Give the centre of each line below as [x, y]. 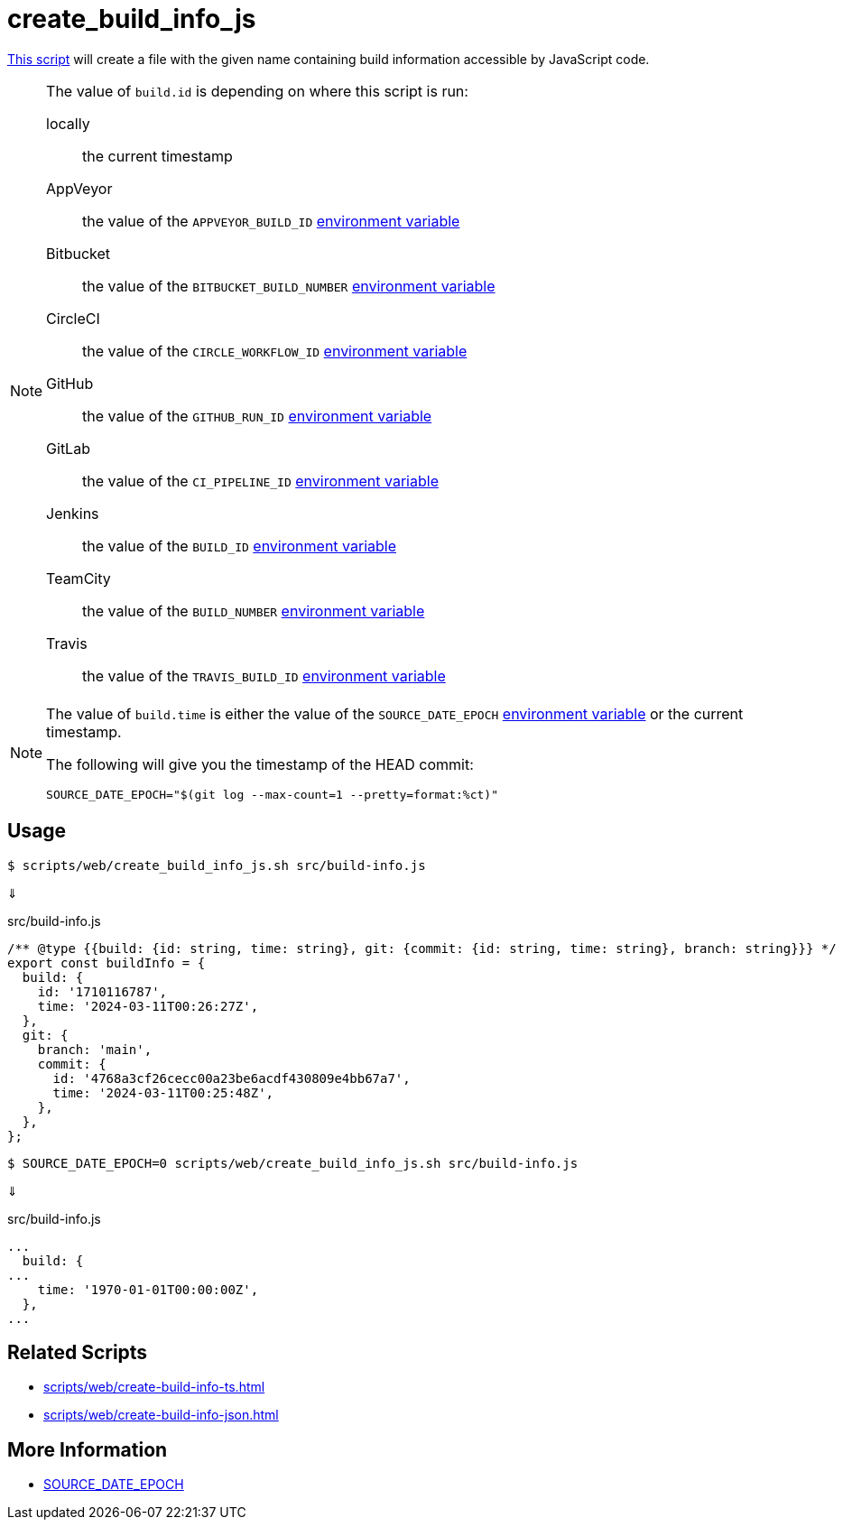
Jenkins [73, 513]
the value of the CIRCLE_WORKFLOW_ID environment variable [275, 351]
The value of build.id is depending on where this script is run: [257, 91]
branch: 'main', [95, 1049]
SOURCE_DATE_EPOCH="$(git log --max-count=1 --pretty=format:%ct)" [272, 794]
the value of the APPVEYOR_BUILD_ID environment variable [271, 221]
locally [68, 123]
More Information [88, 1449]
